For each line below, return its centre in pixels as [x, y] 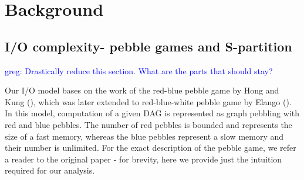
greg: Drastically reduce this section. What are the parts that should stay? [139, 70]
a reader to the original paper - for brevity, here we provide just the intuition [143, 159]
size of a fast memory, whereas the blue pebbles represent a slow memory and [144, 136]
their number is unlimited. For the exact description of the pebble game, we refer [151, 148]
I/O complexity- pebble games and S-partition [148, 46]
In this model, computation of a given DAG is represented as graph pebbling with [152, 113]
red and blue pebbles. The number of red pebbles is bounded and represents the [148, 124]
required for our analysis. [50, 170]
